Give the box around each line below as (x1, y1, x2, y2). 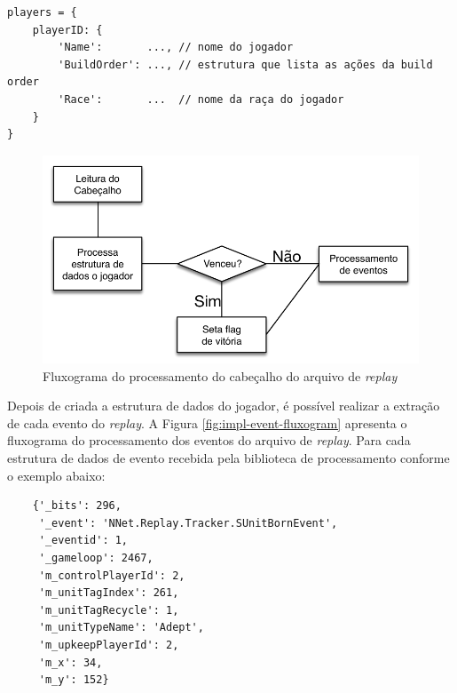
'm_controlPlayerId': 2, (38, 569, 185, 582)
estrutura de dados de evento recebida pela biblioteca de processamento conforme (7, 449, 450, 467)
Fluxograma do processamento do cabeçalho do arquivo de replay (43, 366, 398, 385)
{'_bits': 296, (32, 499, 122, 513)
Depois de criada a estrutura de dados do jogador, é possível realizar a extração (7, 396, 440, 415)
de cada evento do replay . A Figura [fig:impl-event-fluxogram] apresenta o (7, 413, 407, 432)
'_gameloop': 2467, (38, 552, 154, 565)
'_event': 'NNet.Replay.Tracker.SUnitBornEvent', (38, 516, 338, 530)
